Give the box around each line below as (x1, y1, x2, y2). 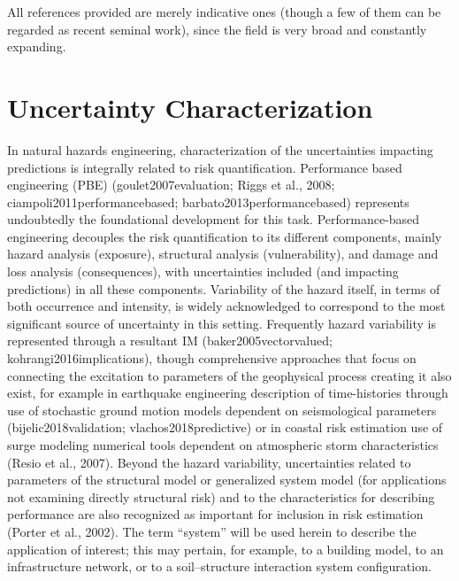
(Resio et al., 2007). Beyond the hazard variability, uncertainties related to (7, 453, 411, 471)
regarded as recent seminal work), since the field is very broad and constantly (7, 19, 427, 38)
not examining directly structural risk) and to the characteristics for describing (7, 487, 435, 506)
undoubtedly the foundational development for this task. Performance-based (7, 210, 420, 229)
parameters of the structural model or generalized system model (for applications (7, 470, 447, 489)
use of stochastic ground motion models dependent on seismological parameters (7, 400, 437, 419)
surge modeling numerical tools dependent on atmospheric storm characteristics (7, 436, 439, 453)
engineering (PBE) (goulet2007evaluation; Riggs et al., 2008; (7, 175, 335, 194)
